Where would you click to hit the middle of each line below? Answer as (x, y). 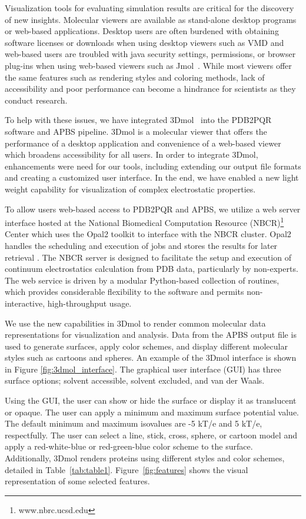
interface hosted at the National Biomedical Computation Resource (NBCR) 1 (144, 222)
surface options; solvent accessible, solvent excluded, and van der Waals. (135, 380)
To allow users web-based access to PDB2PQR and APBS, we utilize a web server (153, 209)
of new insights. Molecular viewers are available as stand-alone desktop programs (151, 19)
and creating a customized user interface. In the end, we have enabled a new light (152, 177)
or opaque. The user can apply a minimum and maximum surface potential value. (152, 412)
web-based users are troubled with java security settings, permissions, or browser (150, 54)
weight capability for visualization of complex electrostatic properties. (130, 189)
